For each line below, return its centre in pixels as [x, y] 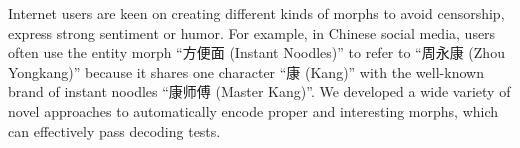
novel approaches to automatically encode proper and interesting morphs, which [253, 110]
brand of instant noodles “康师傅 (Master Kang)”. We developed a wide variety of [259, 91]
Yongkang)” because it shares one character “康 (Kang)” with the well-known [246, 71]
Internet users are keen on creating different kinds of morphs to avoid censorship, [256, 13]
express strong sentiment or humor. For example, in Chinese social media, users [252, 32]
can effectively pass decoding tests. [114, 130]
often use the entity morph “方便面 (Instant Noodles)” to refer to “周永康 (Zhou [256, 52]
